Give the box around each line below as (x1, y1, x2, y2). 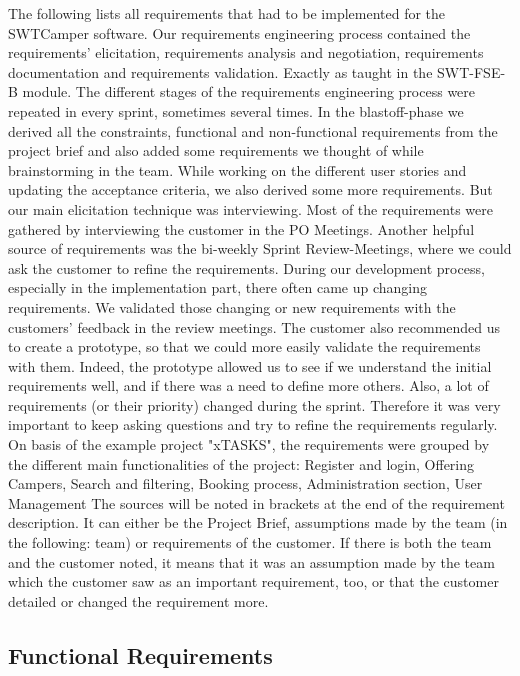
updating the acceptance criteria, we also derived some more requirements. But (8, 179, 493, 200)
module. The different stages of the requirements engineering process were (22, 81, 476, 102)
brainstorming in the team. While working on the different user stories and (8, 159, 467, 180)
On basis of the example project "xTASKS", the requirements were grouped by (8, 434, 490, 455)
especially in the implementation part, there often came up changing (8, 277, 427, 298)
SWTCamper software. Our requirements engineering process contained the (8, 22, 471, 43)
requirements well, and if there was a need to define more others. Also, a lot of (8, 375, 489, 396)
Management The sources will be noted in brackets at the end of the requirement (8, 492, 505, 513)
